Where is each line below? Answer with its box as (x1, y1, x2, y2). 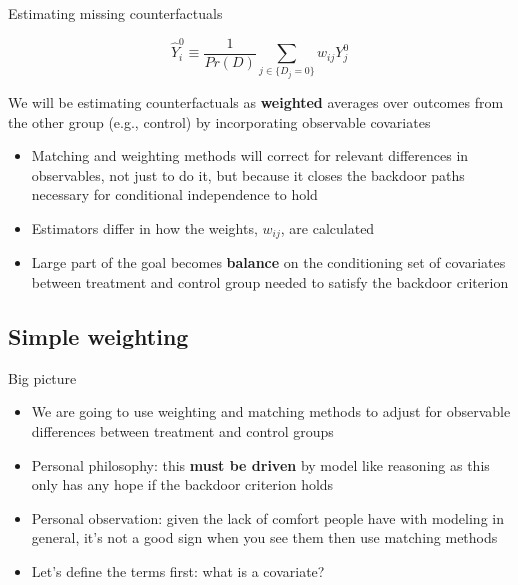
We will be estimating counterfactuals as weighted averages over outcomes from (8, 92, 504, 113)
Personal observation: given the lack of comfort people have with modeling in (31, 507, 504, 528)
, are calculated (280, 218, 375, 238)
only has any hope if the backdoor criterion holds (31, 474, 334, 495)
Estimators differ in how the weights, (31, 218, 258, 238)
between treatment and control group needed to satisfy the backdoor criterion (31, 272, 509, 293)
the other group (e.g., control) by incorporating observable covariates (8, 111, 431, 132)
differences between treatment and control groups (31, 421, 334, 442)
